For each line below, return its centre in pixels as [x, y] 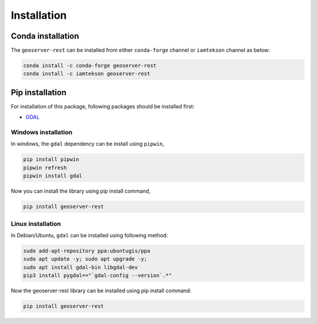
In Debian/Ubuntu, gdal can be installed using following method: [90, 235]
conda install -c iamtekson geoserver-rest [87, 74]
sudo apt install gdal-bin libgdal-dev [80, 267]
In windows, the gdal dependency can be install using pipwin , [87, 144]
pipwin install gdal [53, 176]
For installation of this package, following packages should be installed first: [103, 106]
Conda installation [45, 36]
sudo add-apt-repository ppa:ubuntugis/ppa [87, 251]
